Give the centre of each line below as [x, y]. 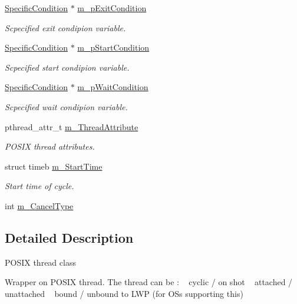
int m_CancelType [39, 205]
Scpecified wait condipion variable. [66, 106]
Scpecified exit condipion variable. [65, 27]
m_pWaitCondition [113, 87]
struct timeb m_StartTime [54, 166]
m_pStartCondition [113, 47]
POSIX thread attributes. [50, 146]
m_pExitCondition [112, 8]
